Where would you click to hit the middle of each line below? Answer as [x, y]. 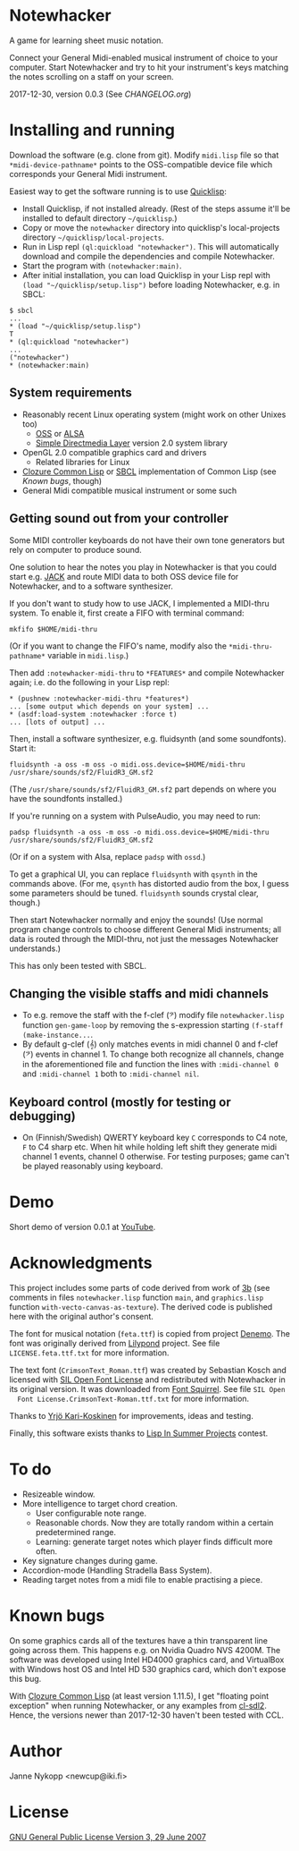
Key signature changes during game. [90, 1560]
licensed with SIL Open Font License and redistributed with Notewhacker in [147, 1380]
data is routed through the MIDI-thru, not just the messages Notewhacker [144, 938]
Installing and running [92, 130]
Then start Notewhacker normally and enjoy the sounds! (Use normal [136, 920]
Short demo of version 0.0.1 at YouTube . [83, 1227]
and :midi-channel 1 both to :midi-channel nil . [111, 1074]
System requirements [71, 393]
